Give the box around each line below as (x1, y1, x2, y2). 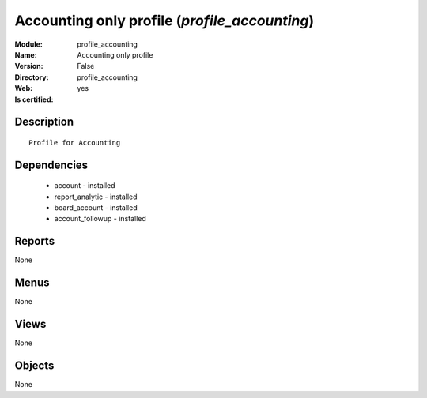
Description (14, 115, 74, 129)
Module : (14, 39, 43, 49)
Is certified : (14, 95, 54, 104)
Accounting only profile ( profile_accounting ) (14, 12, 315, 29)
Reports (14, 235, 55, 248)
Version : (14, 62, 43, 71)
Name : (14, 50, 37, 59)
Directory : (14, 72, 49, 82)
